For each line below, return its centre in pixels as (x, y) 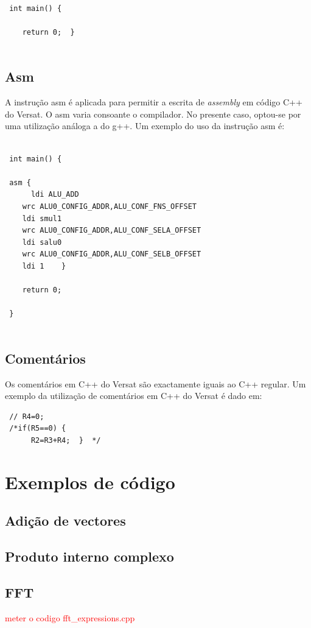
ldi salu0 (42, 242)
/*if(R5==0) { (38, 429)
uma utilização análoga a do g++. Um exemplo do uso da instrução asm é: (145, 126)
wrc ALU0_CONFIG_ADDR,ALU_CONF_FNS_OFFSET (109, 206)
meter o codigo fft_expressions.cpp (70, 617)
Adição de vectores (65, 520)
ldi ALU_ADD (55, 195)
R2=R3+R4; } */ (66, 441)
